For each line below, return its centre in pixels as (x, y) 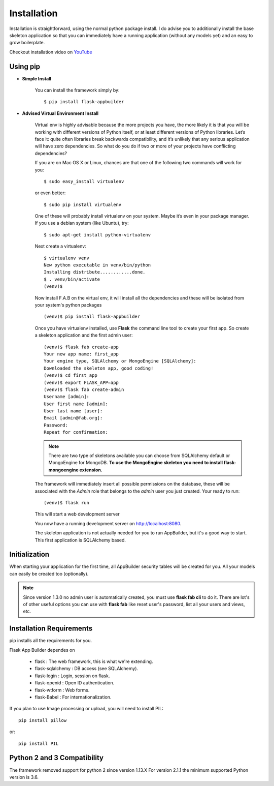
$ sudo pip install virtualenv (83, 204)
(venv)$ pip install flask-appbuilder (92, 317)
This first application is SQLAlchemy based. (80, 540)
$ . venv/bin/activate (72, 279)
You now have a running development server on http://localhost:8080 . (108, 523)
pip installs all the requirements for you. (51, 641)
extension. (91, 470)
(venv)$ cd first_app (71, 375)
